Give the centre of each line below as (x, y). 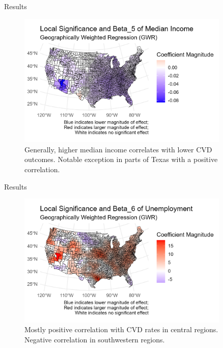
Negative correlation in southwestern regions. (95, 339)
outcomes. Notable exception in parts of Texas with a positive (121, 159)
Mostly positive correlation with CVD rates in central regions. (121, 329)
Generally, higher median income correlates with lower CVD (118, 149)
